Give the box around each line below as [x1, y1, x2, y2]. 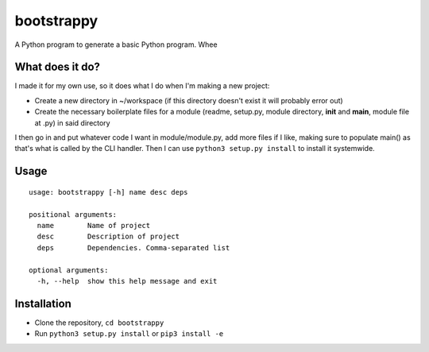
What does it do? [14, 60, 101, 74]
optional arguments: [29, 265, 109, 274]
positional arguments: [29, 210, 118, 219]
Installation [14, 296, 71, 310]
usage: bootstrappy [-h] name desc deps [29, 188, 188, 196]
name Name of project [37, 221, 151, 230]
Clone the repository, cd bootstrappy [34, 318, 164, 327]
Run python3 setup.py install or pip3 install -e [34, 329, 224, 338]
